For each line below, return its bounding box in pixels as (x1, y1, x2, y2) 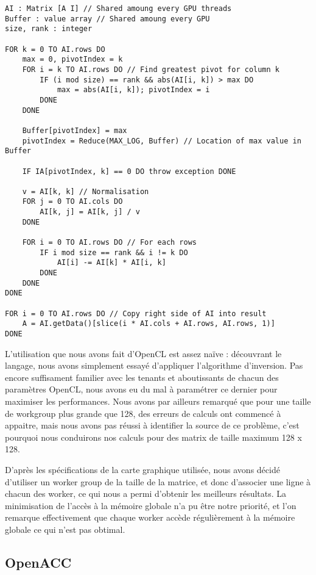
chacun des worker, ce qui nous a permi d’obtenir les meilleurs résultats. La (5, 487, 287, 500)
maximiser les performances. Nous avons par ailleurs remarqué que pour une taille (5, 395, 311, 408)
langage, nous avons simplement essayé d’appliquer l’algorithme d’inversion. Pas (5, 359, 303, 372)
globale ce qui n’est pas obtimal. (5, 523, 125, 535)
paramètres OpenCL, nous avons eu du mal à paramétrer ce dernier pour (5, 383, 278, 396)
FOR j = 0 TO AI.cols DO (22, 197, 123, 206)
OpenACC (5, 552, 72, 571)
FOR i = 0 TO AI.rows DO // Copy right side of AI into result (5, 309, 267, 318)
